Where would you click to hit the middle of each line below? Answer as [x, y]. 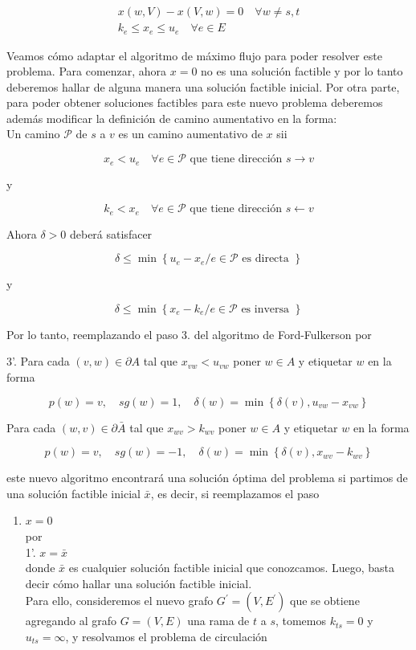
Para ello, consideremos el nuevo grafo [119, 601]
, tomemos [301, 621]
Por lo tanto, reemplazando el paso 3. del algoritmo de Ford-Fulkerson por [189, 334]
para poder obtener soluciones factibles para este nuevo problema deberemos [195, 102]
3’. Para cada [38, 361]
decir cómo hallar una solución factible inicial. [139, 583]
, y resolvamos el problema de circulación [166, 636]
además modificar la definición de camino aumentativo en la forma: [172, 118]
